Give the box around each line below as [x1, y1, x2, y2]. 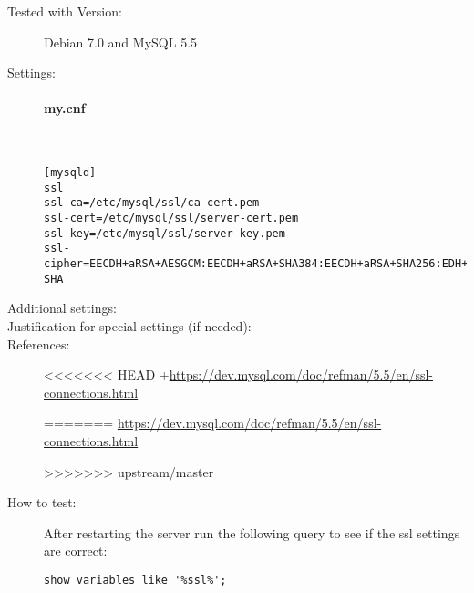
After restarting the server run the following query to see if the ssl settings [44, 523, 460, 542]
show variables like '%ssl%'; [44, 573, 227, 587]
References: [7, 334, 70, 353]
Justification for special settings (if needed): [7, 317, 252, 336]
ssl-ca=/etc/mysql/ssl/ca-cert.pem [44, 196, 260, 210]
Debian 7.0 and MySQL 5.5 [44, 32, 198, 51]
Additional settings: [7, 298, 117, 317]
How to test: [7, 493, 77, 512]
